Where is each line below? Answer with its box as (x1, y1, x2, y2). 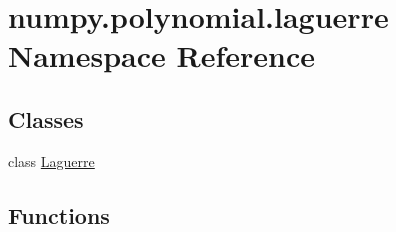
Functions (8, 199, 110, 230)
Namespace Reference (8, 35, 315, 76)
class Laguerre (8, 150, 95, 171)
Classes (8, 103, 84, 134)
